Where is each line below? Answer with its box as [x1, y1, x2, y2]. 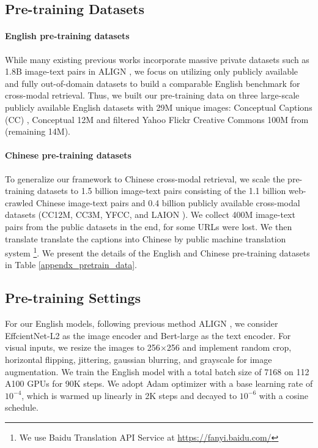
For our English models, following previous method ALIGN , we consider [5, 317, 278, 330]
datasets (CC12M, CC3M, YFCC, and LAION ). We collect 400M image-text [5, 208, 295, 221]
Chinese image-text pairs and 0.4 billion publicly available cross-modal [35, 196, 300, 209]
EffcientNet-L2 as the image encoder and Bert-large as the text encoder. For [5, 329, 291, 342]
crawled [5, 196, 34, 209]
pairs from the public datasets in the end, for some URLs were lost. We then [5, 220, 292, 233]
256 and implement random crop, [166, 341, 292, 354]
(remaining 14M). [5, 125, 71, 138]
